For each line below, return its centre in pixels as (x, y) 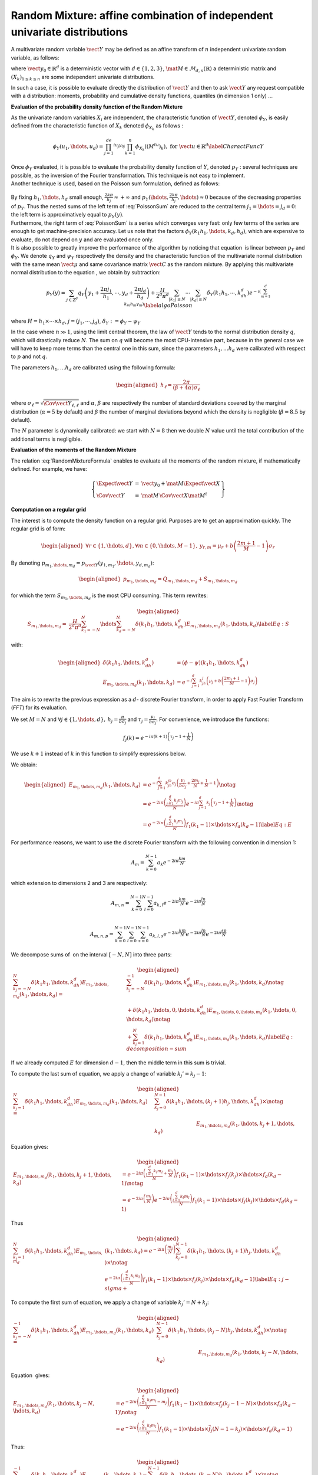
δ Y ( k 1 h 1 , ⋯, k (224, 294)
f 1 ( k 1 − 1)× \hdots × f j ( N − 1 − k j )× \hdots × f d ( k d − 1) (226, 1430)
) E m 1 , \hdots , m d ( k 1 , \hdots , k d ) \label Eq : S (237, 625)
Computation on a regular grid (49, 510)
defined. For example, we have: (49, 468)
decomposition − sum (156, 1048)
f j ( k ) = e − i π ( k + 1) (145, 738)
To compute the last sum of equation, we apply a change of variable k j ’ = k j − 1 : (109, 1074)
